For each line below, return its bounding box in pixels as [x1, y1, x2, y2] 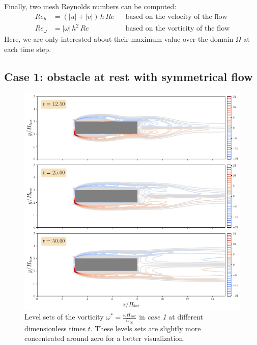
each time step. [4, 43, 51, 54]
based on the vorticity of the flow [125, 25, 230, 33]
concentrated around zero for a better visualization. [24, 333, 185, 343]
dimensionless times [24, 323, 86, 333]
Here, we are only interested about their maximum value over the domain [4, 34, 234, 44]
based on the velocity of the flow [125, 13, 227, 20]
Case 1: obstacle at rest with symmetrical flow [4, 68, 253, 84]
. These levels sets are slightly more [90, 323, 201, 333]
